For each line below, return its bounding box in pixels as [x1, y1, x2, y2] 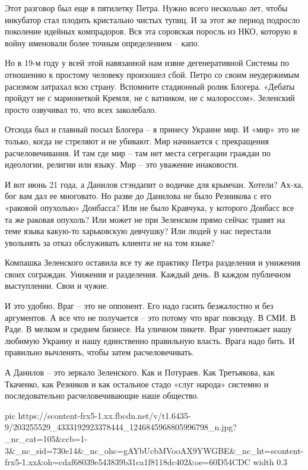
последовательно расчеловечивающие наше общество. [5, 389, 199, 402]
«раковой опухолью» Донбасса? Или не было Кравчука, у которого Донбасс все [5, 201, 294, 213]
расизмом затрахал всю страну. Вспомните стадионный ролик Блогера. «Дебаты [5, 80, 295, 92]
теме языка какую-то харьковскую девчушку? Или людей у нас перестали [5, 225, 271, 237]
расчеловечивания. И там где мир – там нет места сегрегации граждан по [5, 146, 271, 159]
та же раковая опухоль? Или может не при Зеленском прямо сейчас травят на [5, 213, 285, 225]
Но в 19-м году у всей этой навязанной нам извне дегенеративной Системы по [5, 56, 290, 69]
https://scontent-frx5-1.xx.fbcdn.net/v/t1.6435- [18, 409, 191, 421]
